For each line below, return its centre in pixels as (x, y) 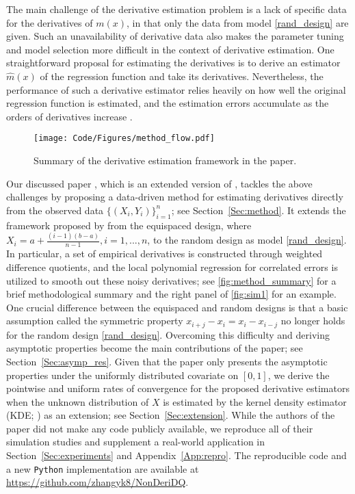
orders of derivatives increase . (69, 116)
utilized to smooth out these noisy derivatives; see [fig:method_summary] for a (171, 280)
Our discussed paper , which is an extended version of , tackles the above (159, 183)
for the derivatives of (50, 22)
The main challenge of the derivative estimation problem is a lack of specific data (176, 9)
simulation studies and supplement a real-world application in (136, 442)
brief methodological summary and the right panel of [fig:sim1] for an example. (171, 294)
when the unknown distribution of (78, 401)
